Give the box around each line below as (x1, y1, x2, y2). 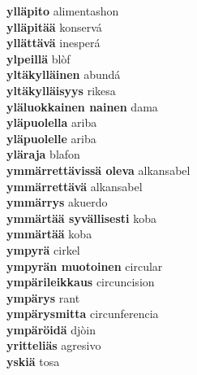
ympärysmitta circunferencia (6, 305, 159, 322)
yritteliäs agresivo (6, 337, 101, 354)
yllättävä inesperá (6, 34, 101, 51)
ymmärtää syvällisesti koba (6, 209, 157, 226)
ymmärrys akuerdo (6, 194, 108, 211)
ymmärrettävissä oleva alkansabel (6, 161, 191, 178)
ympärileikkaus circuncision (6, 273, 155, 290)
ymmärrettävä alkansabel (6, 177, 143, 194)
